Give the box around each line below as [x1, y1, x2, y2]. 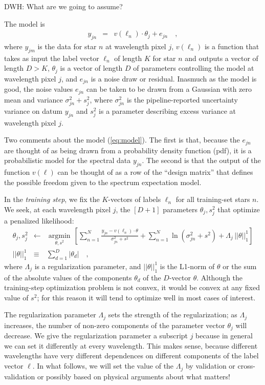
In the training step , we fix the [4, 194, 100, 205]
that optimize [217, 204, 260, 214]
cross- [237, 360, 255, 371]
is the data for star [37, 41, 97, 52]
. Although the [196, 272, 243, 282]
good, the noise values [4, 84, 73, 94]
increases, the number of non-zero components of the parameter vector [4, 319, 225, 330]
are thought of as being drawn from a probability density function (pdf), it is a [4, 145, 252, 155]
